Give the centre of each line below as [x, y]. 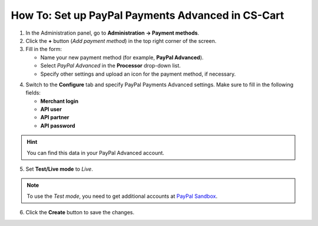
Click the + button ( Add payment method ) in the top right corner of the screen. [121, 41]
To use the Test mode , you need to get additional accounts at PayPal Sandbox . [122, 196]
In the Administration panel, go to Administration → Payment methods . [112, 33]
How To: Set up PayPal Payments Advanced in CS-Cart [148, 15]
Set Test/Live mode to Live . [59, 169]
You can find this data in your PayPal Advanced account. [96, 153]
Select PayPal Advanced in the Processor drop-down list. [110, 66]
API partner [55, 117]
